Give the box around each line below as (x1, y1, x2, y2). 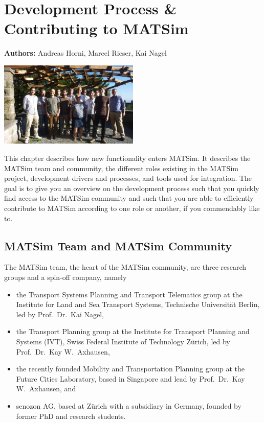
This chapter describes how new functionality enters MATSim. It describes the (4, 153, 251, 163)
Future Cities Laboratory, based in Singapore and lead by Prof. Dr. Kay (16, 373, 245, 384)
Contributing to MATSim (4, 18, 189, 39)
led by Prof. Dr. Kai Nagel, (16, 309, 104, 319)
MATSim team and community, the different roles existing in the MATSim (4, 162, 238, 173)
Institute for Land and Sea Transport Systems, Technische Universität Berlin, (16, 299, 260, 310)
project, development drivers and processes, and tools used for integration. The (4, 173, 252, 183)
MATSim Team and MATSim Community (4, 238, 232, 253)
